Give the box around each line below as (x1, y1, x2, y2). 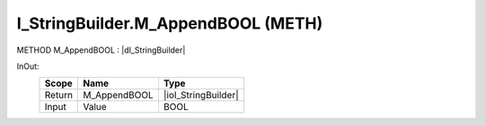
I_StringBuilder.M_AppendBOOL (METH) (16, 13, 323, 33)
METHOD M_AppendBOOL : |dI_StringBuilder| (16, 45, 186, 55)
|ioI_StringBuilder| (163, 89, 240, 102)
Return (44, 89, 74, 102)
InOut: (16, 61, 40, 71)
